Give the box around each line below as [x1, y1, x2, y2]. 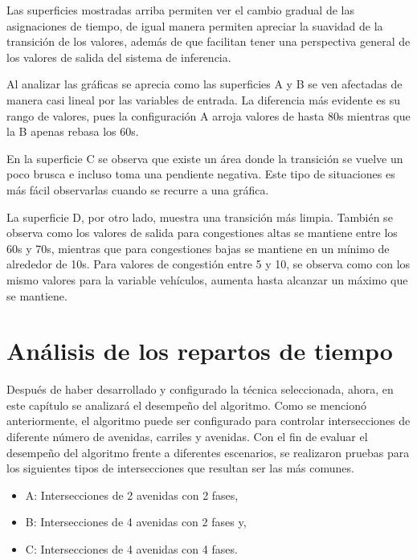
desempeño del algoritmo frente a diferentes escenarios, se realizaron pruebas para [6, 444, 410, 460]
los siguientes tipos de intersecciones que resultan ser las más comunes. [6, 460, 354, 476]
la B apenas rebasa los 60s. [6, 123, 139, 140]
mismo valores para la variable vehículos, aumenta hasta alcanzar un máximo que [6, 271, 408, 288]
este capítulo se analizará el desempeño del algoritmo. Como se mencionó [6, 396, 366, 413]
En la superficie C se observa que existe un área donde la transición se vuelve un [6, 149, 403, 166]
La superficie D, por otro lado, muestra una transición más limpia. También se [6, 208, 393, 225]
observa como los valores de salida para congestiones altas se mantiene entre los [6, 224, 398, 241]
